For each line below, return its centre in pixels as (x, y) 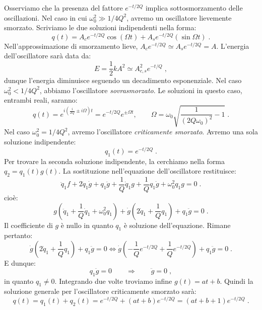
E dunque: (20, 262)
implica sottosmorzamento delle (194, 8)
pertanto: (18, 235)
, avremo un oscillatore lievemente (179, 17)
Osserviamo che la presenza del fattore (63, 8)
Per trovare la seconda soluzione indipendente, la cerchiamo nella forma (115, 161)
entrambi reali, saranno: (41, 100)
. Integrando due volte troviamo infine (113, 281)
